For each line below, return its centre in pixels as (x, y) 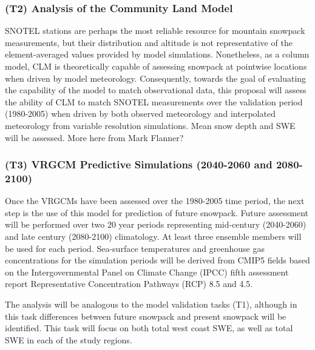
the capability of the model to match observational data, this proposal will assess (156, 90)
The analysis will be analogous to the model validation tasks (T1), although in (151, 304)
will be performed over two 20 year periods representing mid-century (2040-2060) (156, 224)
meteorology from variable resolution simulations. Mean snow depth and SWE (150, 125)
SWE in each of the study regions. (69, 339)
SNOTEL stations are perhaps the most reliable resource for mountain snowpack (155, 31)
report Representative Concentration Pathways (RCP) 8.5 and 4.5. (129, 284)
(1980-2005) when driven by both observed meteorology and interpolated (140, 114)
